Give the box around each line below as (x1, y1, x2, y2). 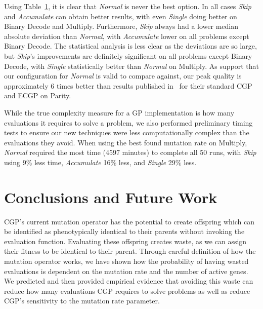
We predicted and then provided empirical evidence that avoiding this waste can (4, 276, 253, 286)
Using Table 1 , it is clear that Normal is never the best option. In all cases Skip (4, 1, 251, 11)
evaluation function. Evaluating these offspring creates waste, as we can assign (4, 236, 247, 246)
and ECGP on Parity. (4, 90, 71, 101)
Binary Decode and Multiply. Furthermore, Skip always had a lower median (4, 21, 238, 31)
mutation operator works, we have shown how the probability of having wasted (4, 256, 249, 266)
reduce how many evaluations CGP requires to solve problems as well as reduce (4, 285, 250, 296)
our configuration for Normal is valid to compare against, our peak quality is (4, 70, 242, 81)
